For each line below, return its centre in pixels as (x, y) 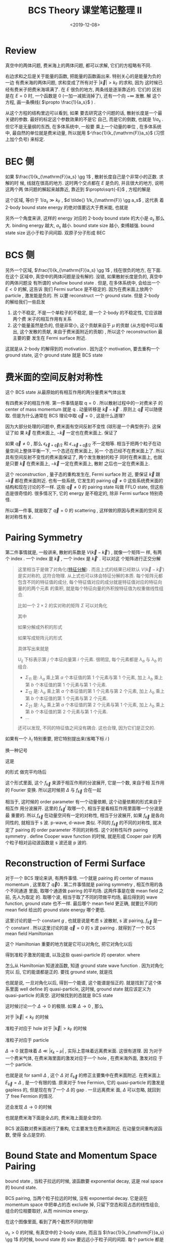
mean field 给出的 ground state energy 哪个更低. (55, 910)
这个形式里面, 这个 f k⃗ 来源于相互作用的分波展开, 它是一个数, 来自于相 (78, 783)
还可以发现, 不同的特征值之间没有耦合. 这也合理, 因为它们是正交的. (86, 728)
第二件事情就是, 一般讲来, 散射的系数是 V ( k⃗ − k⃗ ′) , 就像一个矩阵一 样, (78, 552)
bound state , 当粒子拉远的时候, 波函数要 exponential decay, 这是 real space (84, 1181)
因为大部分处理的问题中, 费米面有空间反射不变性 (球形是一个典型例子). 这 (81, 427)
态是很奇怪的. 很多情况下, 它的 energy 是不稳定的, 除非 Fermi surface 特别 (82, 493)
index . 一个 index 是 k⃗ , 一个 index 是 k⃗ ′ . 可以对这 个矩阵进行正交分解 (86, 559)
